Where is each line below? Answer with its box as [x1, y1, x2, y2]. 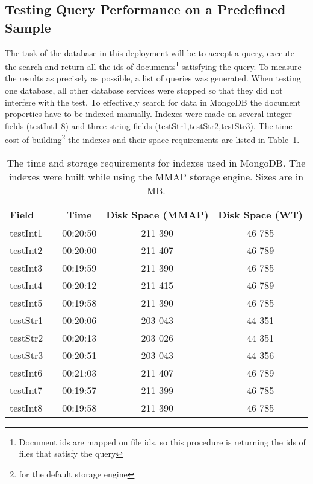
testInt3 [10, 260, 43, 275]
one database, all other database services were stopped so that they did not [5, 84, 283, 97]
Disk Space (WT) [218, 207, 303, 221]
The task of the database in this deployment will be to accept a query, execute [5, 46, 294, 59]
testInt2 [10, 243, 43, 257]
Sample [5, 18, 51, 36]
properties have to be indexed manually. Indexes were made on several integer [5, 107, 292, 120]
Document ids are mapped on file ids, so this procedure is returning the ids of [19, 435, 306, 448]
